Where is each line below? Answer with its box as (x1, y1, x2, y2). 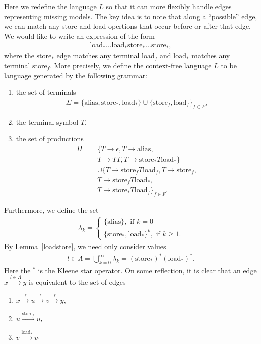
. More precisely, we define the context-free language (50, 60, 212, 70)
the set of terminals (16, 87, 76, 97)
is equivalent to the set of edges (29, 277, 126, 287)
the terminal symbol (16, 116, 79, 127)
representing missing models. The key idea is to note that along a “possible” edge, (4, 11, 257, 21)
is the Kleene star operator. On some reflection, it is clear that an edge (38, 265, 257, 275)
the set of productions (16, 133, 84, 144)
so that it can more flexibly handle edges (106, 1, 232, 11)
